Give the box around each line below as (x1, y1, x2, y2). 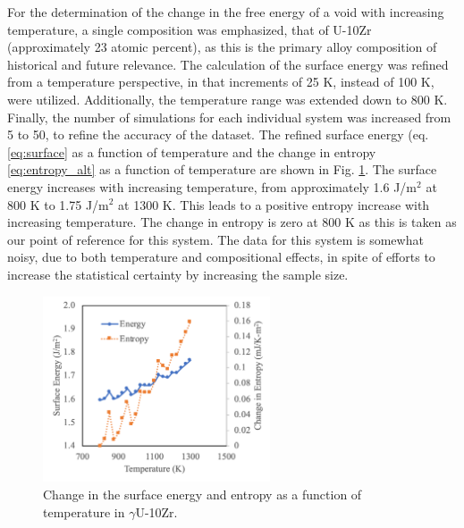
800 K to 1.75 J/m (7, 195, 109, 214)
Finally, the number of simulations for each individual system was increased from (7, 107, 451, 126)
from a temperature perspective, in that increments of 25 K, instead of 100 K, (7, 72, 434, 91)
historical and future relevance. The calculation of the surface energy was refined (7, 54, 449, 73)
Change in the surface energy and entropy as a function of (43, 485, 362, 504)
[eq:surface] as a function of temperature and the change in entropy (7, 142, 376, 161)
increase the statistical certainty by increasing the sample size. (7, 264, 349, 283)
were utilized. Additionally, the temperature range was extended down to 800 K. (7, 89, 448, 108)
